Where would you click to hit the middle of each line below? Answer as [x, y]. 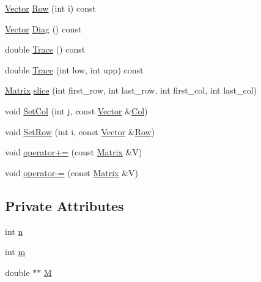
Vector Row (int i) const [50, 8]
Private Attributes [64, 205]
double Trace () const [45, 49]
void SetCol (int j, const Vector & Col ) [76, 110]
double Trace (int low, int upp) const [74, 69]
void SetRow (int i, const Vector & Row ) [80, 131]
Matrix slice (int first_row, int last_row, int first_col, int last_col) [131, 90]
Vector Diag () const [43, 28]
